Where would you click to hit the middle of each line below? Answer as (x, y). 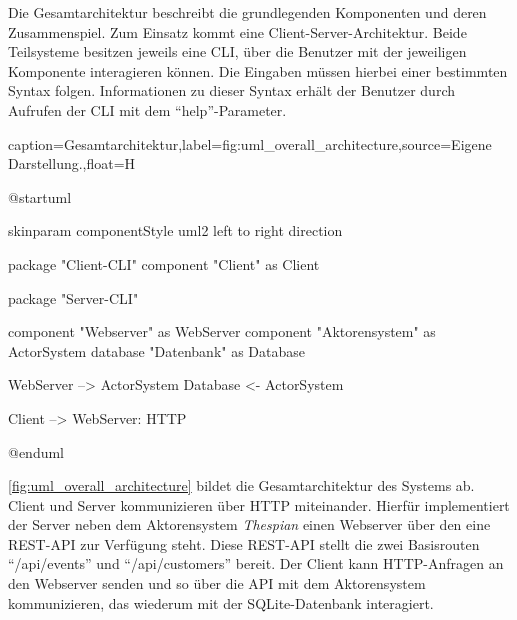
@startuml (40, 196)
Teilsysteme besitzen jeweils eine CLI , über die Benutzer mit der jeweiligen (237, 51)
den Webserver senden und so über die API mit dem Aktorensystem (217, 583)
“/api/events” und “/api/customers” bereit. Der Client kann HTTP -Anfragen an (256, 563)
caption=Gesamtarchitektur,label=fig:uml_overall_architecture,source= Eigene (250, 143)
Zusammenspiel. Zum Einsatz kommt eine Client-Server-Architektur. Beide (237, 31)
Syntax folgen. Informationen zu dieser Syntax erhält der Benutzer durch (231, 90)
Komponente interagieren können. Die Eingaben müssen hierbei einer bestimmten (258, 70)
